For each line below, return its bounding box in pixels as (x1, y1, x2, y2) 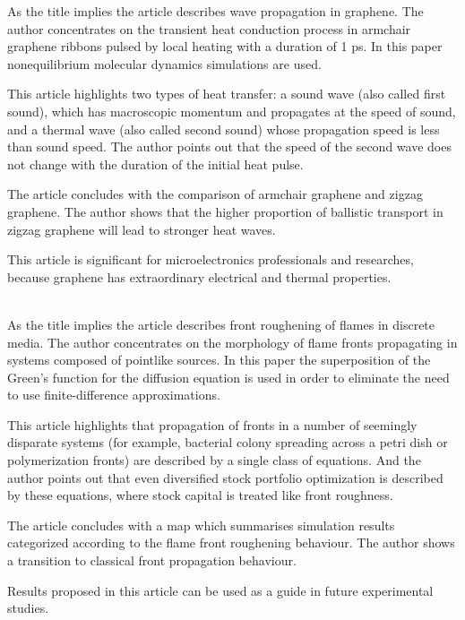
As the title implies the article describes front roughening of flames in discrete (7, 314, 435, 333)
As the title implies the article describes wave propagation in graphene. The (7, 2, 424, 20)
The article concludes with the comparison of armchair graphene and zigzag (7, 185, 423, 203)
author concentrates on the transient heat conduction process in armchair (7, 19, 411, 38)
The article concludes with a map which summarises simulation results (7, 515, 395, 534)
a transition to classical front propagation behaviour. (7, 551, 297, 570)
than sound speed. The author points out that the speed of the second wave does (7, 137, 452, 156)
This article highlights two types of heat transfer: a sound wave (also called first (7, 84, 446, 103)
